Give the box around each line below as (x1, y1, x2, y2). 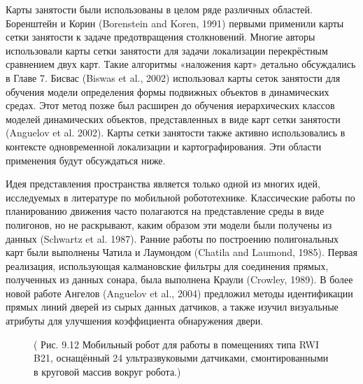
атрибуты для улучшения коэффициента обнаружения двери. (6, 313, 264, 328)
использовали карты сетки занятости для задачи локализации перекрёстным (6, 43, 328, 57)
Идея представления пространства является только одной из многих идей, (6, 176, 320, 191)
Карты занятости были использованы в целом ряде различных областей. (6, 2, 313, 16)
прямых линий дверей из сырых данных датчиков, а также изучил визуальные (6, 299, 339, 314)
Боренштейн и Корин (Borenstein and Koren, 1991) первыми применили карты (6, 15, 344, 30)
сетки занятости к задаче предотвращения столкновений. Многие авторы (6, 29, 315, 44)
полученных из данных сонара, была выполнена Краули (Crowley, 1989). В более (6, 272, 353, 287)
